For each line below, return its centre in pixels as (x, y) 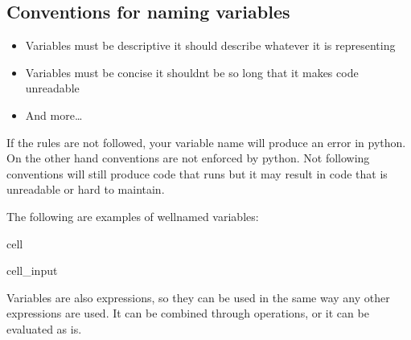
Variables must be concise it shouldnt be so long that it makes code (192, 72)
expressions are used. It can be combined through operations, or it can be (188, 313)
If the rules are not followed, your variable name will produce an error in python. (206, 142)
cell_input (32, 270)
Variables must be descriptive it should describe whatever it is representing (210, 45)
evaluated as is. (44, 328)
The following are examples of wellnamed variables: (133, 216)
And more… (54, 115)
